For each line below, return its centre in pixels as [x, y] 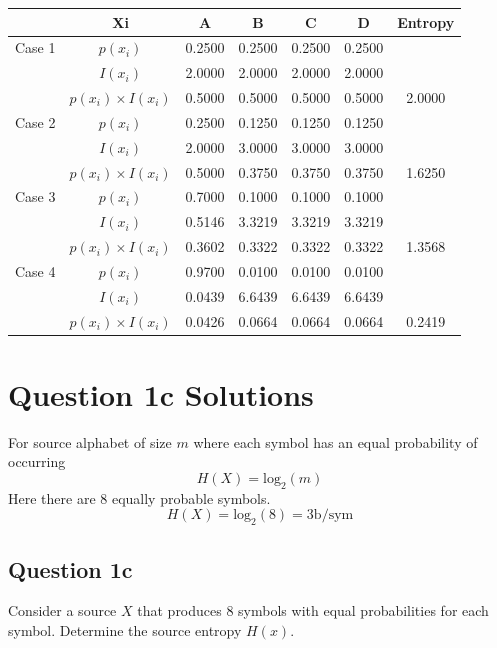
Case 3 [35, 196]
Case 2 [35, 121]
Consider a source [62, 610]
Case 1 [35, 47]
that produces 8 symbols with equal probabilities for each [313, 610]
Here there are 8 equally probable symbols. [139, 497]
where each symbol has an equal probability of [335, 441]
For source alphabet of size [90, 441]
